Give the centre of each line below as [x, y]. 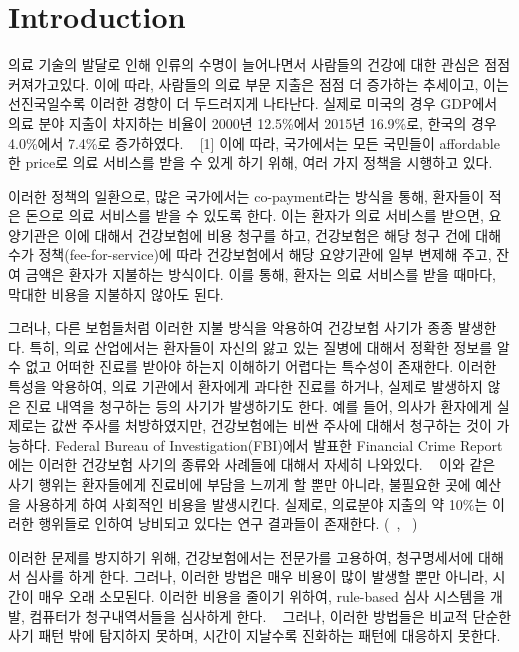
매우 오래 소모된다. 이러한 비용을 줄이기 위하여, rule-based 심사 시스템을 [262, 595]
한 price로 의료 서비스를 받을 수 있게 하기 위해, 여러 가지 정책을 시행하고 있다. [250, 162]
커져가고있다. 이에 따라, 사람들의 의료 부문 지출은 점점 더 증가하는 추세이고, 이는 [258, 83]
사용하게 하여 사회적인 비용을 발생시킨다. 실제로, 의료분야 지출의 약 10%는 [256, 503]
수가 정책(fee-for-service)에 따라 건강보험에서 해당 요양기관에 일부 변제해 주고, [250, 254]
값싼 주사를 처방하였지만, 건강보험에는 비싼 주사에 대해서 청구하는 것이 [271, 425]
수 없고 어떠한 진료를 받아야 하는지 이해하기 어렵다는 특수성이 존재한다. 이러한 [252, 366]
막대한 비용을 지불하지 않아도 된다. [116, 293]
